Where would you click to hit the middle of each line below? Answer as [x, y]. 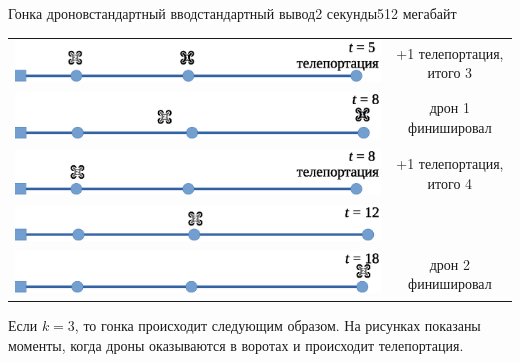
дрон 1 [449, 106]
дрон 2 [449, 263]
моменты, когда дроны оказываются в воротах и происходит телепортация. [236, 345]
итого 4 [450, 182]
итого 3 [450, 72]
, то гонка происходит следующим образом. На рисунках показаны [277, 325]
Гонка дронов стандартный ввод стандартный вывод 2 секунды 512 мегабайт [232, 13]
